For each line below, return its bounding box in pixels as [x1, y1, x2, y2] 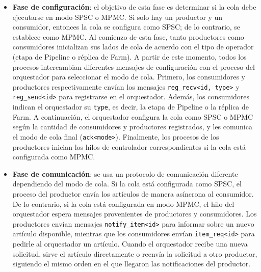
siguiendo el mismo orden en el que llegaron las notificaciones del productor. [12, 258, 251, 269]
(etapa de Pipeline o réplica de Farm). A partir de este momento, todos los [12, 51, 247, 62]
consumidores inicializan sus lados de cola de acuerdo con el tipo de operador [12, 41, 254, 52]
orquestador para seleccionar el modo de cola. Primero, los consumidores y [12, 71, 246, 82]
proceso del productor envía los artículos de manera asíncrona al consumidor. [12, 188, 254, 199]
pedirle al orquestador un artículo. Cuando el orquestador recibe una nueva [12, 238, 248, 249]
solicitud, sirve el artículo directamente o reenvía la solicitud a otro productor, [12, 248, 257, 259]
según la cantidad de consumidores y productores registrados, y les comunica [12, 121, 252, 132]
